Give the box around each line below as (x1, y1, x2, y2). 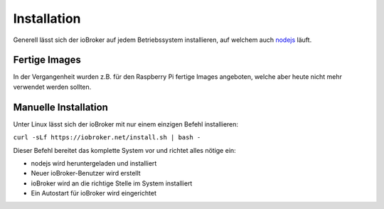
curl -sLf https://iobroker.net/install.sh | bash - (13, 134, 201, 141)
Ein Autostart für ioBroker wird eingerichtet (31, 189, 156, 198)
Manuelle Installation (13, 101, 108, 113)
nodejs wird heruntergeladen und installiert (31, 159, 157, 167)
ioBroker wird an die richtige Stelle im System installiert (31, 178, 193, 188)
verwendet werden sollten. (13, 82, 92, 91)
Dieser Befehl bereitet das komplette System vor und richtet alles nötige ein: (13, 146, 236, 154)
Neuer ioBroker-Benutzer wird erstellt (31, 169, 142, 178)
